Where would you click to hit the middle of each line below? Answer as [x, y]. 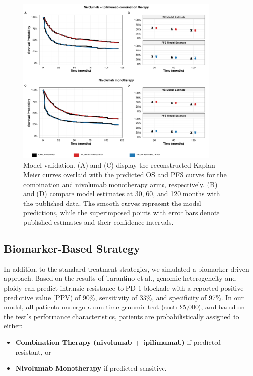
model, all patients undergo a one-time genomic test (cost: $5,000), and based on [124, 307]
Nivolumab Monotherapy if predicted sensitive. [91, 368]
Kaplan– [206, 165]
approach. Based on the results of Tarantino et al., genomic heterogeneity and [120, 278]
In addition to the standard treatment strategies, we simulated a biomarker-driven [126, 268]
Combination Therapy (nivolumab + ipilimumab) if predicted [118, 342]
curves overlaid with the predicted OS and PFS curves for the [135, 175]
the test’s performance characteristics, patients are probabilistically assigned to [122, 316]
